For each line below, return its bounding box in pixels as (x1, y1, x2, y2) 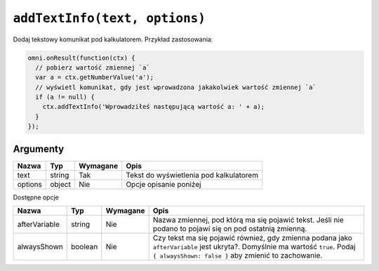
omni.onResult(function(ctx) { (27, 53, 136, 62)
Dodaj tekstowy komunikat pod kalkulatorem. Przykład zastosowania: (13, 35, 213, 44)
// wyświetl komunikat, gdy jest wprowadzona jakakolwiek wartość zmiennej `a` (35, 83, 317, 91)
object (50, 179, 72, 189)
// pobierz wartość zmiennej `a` (35, 63, 150, 72)
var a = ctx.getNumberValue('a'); (35, 74, 154, 81)
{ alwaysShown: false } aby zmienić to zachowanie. (152, 251, 323, 260)
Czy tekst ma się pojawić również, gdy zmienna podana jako (152, 233, 352, 243)
